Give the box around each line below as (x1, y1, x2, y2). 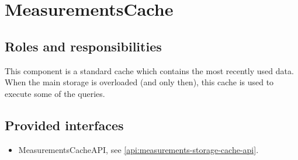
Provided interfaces (5, 116, 124, 134)
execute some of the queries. (5, 87, 105, 99)
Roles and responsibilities (5, 37, 162, 55)
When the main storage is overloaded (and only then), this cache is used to (5, 76, 274, 88)
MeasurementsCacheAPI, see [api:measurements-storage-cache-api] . (18, 143, 259, 155)
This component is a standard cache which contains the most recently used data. (5, 64, 294, 76)
